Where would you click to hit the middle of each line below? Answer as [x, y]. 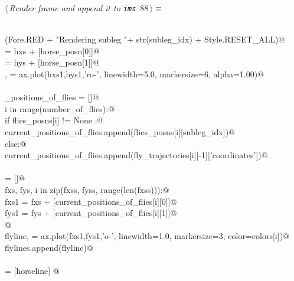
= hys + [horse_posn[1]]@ [52, 62]
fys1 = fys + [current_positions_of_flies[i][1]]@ [91, 213]
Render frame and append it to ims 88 [79, 8]
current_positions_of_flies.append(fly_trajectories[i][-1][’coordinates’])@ [136, 155]
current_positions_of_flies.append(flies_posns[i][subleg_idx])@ [120, 132]
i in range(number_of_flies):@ [60, 108]
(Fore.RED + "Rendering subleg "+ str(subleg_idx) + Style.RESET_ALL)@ [145, 39]
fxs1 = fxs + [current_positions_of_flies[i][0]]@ [91, 201]
